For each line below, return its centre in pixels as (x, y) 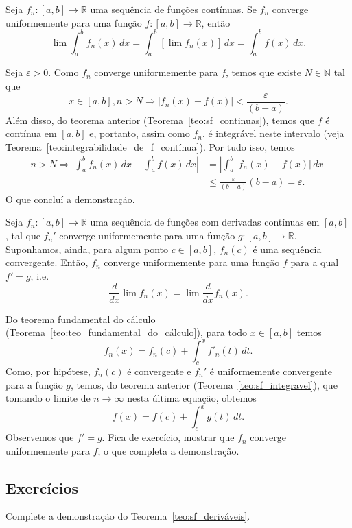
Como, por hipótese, (48, 371)
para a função (34, 384)
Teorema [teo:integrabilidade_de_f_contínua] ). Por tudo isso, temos (150, 146)
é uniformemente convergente (271, 371)
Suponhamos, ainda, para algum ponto (87, 249)
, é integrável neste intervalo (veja (273, 133)
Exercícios (42, 487)
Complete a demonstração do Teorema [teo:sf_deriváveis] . (128, 516)
